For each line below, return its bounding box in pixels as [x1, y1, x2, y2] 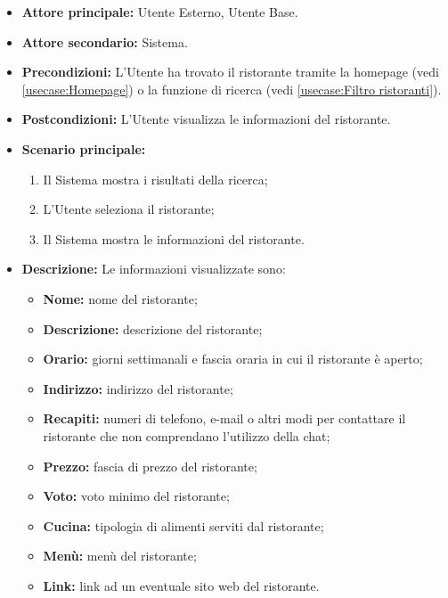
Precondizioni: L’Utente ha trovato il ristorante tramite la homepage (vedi [21, 62, 439, 81]
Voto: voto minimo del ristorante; [43, 487, 230, 505]
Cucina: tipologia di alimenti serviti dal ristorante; [43, 516, 324, 535]
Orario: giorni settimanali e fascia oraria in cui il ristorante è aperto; [43, 349, 423, 368]
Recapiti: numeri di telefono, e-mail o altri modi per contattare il [43, 409, 406, 428]
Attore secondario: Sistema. [21, 32, 188, 51]
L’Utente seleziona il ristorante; [43, 200, 215, 218]
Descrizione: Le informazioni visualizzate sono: [21, 259, 286, 278]
